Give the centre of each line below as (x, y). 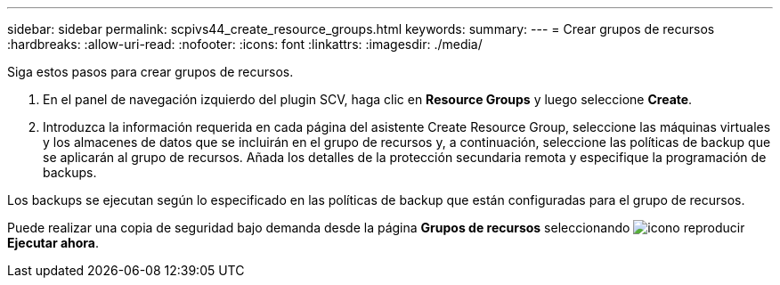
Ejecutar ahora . (53, 243)
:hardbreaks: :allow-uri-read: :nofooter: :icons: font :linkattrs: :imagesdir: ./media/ (245, 44)
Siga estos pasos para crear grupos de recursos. (150, 72)
